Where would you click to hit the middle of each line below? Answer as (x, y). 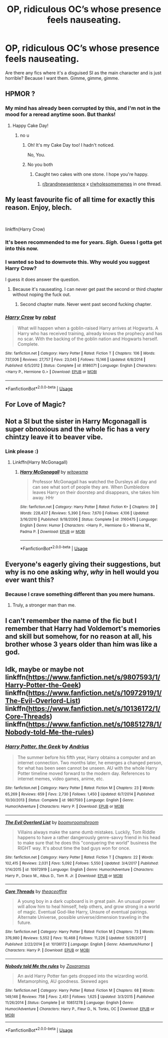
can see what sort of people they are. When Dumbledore (91, 487)
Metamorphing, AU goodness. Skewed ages (63, 981)
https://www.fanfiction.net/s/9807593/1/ (94, 677)
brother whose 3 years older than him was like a (81, 644)
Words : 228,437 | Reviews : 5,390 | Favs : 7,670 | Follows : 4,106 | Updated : (84, 513)
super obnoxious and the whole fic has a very (77, 429)
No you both (40, 164)
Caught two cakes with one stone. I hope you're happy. (92, 174)
